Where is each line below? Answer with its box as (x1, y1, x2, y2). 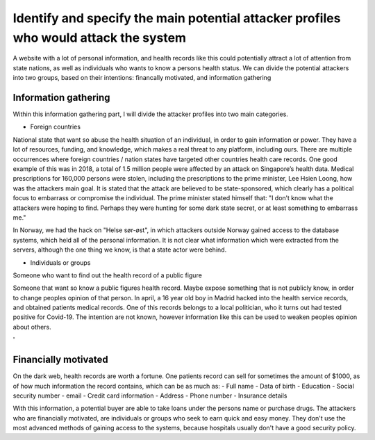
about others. (12, 323, 51, 331)
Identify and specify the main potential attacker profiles (12, 10, 341, 26)
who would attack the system (12, 30, 187, 45)
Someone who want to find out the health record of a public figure (12, 271, 203, 279)
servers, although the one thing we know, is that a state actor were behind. (12, 245, 227, 254)
